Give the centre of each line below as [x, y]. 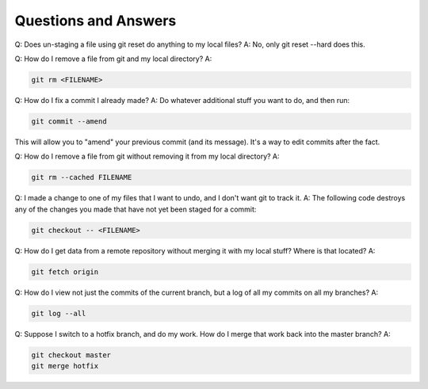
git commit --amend [69, 121]
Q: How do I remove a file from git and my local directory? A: [113, 59]
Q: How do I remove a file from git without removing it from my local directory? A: [147, 156]
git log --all [59, 313]
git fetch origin [65, 272]
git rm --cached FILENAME [82, 177]
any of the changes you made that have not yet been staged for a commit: [136, 209]
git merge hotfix [65, 366]
